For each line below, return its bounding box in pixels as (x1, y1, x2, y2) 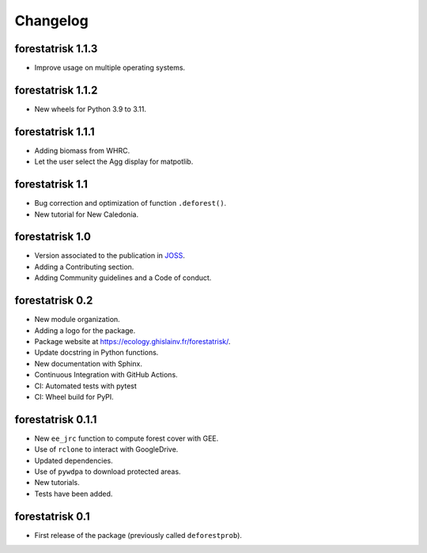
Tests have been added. (34, 489, 113, 498)
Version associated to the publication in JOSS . (34, 251, 185, 260)
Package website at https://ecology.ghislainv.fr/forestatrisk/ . (34, 336, 231, 346)
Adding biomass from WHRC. (34, 146, 130, 155)
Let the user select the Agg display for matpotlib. (34, 157, 194, 166)
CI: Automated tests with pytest (34, 381, 138, 391)
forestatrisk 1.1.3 (14, 42, 98, 55)
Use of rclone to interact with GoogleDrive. (34, 445, 179, 454)
